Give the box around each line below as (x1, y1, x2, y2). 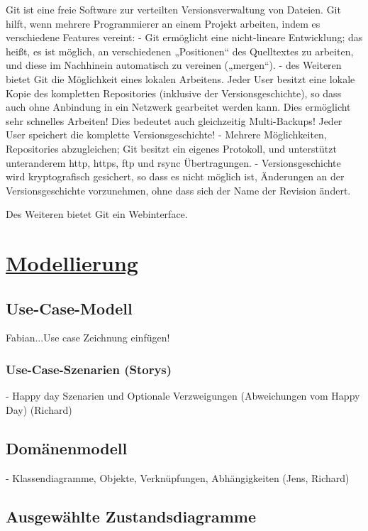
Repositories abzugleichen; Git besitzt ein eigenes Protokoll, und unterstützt (6, 141, 337, 155)
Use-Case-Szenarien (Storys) (6, 361, 172, 378)
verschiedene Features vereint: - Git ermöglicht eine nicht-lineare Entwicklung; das (6, 30, 363, 45)
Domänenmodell (6, 437, 128, 459)
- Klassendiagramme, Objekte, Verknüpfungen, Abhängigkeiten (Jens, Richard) (6, 470, 350, 485)
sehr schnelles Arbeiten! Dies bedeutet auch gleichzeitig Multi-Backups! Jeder (6, 113, 342, 128)
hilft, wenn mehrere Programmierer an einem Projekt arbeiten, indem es (6, 16, 320, 31)
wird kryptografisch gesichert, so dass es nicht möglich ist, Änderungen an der (6, 169, 345, 184)
